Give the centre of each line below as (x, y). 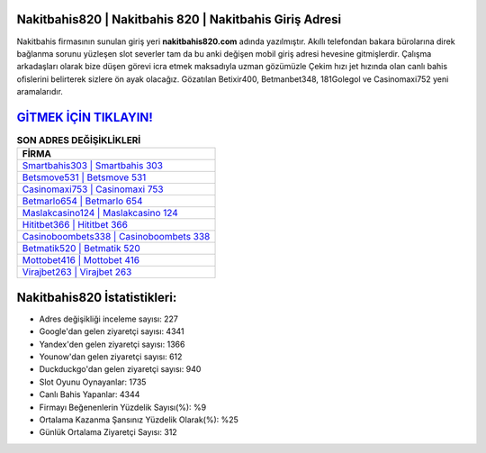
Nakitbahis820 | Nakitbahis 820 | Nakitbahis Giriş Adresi (179, 19)
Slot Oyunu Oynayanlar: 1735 (93, 382)
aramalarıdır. (40, 92)
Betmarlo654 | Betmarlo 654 (82, 201)
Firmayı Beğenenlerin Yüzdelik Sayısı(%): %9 (123, 407)
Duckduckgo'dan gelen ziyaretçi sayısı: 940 (120, 369)
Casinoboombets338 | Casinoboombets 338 (116, 237)
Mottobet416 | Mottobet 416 (81, 260)
